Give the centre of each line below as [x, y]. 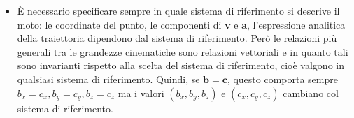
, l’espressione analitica [296, 24]
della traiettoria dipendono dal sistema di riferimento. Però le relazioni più [177, 38]
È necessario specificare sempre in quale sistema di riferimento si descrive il [178, 10]
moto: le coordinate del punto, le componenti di [119, 24]
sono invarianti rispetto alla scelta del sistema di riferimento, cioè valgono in [180, 65]
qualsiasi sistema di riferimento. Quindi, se [108, 79]
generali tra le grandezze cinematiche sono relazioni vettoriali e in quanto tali [183, 51]
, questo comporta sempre [282, 79]
